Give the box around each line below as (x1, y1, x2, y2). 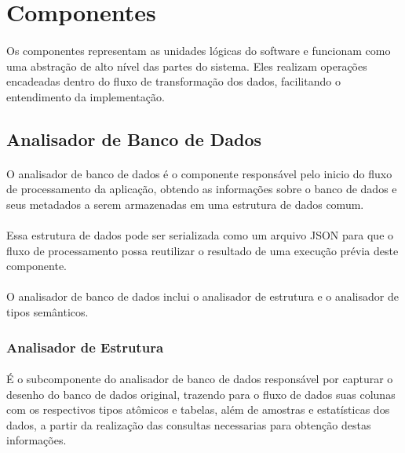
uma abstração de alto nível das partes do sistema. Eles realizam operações (6, 57, 367, 74)
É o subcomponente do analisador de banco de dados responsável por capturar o (6, 371, 393, 387)
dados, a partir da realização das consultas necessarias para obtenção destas (6, 416, 371, 433)
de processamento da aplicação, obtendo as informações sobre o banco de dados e (6, 181, 397, 197)
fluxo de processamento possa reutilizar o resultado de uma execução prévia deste (6, 242, 399, 258)
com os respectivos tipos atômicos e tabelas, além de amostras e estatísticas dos (6, 401, 390, 418)
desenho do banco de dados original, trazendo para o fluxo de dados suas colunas (6, 385, 396, 402)
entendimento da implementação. (6, 88, 165, 104)
